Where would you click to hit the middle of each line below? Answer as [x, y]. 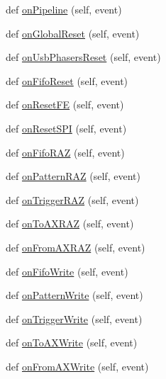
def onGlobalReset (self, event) [73, 33]
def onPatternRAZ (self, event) [73, 176]
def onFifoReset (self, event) [67, 80]
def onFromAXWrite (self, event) [77, 366]
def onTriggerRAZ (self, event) [72, 199]
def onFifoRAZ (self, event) [65, 152]
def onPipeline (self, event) [64, 9]
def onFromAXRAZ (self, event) [76, 247]
